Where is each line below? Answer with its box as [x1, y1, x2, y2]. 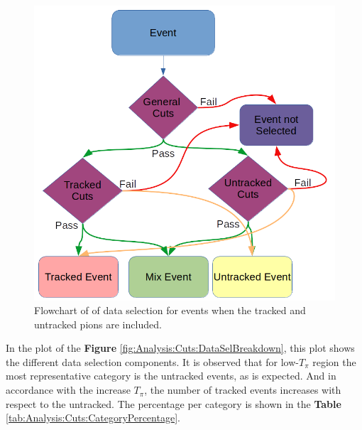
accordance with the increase [6, 382, 131, 397]
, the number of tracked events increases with [144, 382, 341, 397]
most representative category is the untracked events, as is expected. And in [6, 368, 336, 383]
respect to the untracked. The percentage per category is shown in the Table [6, 396, 341, 411]
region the [312, 354, 356, 369]
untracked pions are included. [34, 316, 162, 331]
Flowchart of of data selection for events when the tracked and [34, 303, 306, 318]
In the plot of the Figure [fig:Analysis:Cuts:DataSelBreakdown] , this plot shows [6, 340, 355, 355]
